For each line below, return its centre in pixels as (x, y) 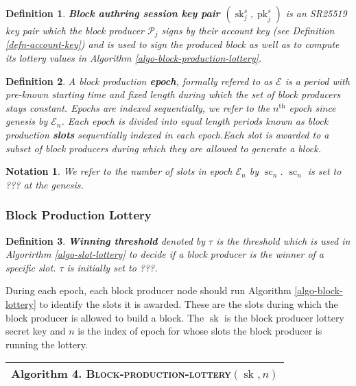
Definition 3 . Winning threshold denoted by (106, 240)
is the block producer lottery (284, 317)
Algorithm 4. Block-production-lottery (121, 374)
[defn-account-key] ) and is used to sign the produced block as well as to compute (173, 44)
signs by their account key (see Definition (248, 30)
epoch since (312, 107)
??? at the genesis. (45, 184)
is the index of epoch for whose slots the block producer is (200, 331)
